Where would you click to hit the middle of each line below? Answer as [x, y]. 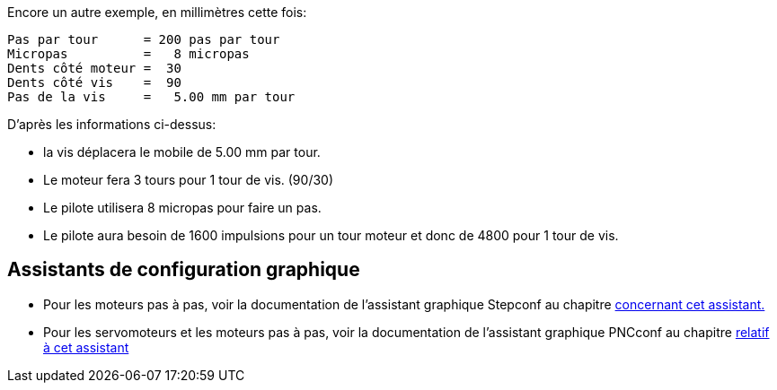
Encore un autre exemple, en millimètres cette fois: [157, 12]
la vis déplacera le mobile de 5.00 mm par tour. [182, 152]
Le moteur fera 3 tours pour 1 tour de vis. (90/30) [189, 180]
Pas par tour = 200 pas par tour [144, 39]
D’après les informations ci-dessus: [112, 124]
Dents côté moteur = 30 [94, 68]
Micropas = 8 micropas [128, 54]
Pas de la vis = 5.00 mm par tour [151, 97]
